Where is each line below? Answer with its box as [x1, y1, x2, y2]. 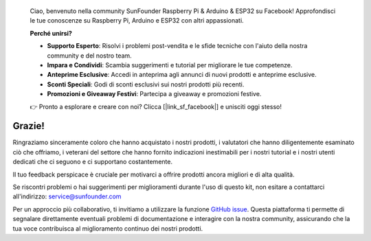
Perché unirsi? [30, 29, 72, 37]
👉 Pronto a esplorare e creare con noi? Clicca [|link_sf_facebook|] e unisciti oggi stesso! [30, 102, 282, 111]
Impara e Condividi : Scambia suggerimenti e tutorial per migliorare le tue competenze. [47, 60, 293, 69]
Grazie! [12, 120, 45, 132]
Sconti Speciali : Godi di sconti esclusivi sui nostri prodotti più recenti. [47, 80, 245, 89]
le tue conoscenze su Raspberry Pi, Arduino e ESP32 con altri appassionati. [30, 16, 244, 25]
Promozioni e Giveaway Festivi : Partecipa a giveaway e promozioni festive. [47, 90, 262, 98]
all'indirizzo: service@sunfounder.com [12, 192, 122, 200]
